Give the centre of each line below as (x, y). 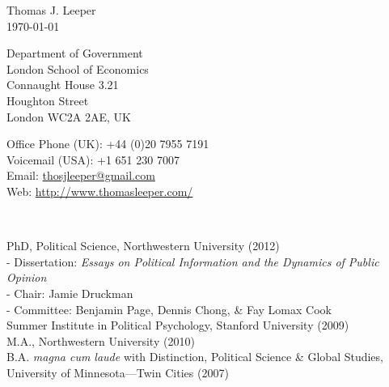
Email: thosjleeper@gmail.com (81, 175)
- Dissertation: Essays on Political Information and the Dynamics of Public (193, 261)
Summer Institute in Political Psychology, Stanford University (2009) (178, 325)
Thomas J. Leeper (51, 10)
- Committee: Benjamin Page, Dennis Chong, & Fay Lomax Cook (169, 309)
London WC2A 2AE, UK (69, 116)
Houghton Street (48, 100)
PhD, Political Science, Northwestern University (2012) (143, 246)
